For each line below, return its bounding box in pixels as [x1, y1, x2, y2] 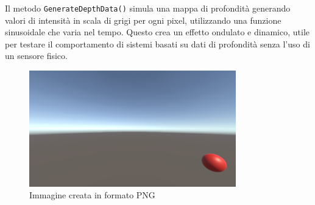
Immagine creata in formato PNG [29, 189, 155, 201]
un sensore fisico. [5, 49, 68, 62]
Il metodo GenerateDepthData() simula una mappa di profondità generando [5, 2, 291, 14]
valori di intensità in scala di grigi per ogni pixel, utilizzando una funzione [5, 13, 281, 26]
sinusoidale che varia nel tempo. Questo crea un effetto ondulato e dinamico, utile [5, 26, 310, 38]
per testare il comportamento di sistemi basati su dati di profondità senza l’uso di [5, 37, 310, 50]
